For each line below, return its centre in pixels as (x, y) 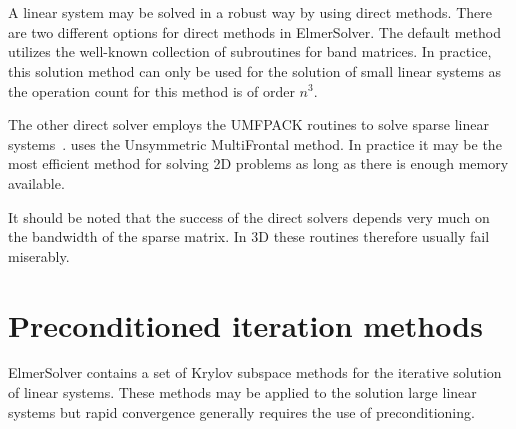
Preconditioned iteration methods (245, 324)
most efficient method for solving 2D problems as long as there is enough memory (258, 163)
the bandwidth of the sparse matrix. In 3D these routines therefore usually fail (249, 236)
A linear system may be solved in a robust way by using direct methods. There (250, 12)
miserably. (39, 255)
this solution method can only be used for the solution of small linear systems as (255, 70)
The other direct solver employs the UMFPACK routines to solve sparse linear (248, 124)
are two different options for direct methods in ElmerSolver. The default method (254, 31)
